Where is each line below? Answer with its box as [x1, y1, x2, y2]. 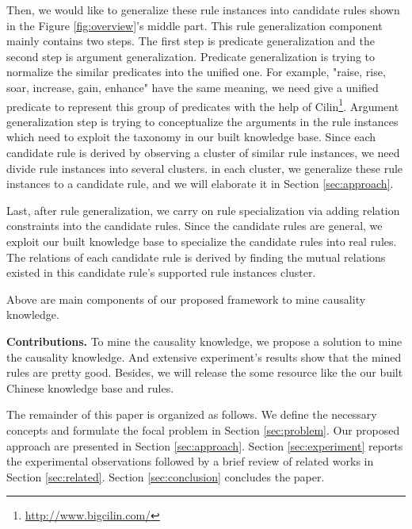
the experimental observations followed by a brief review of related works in [6, 453, 374, 470]
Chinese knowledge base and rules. [6, 379, 174, 396]
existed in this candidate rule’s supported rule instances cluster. [6, 264, 316, 281]
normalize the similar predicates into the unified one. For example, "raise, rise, [6, 63, 386, 80]
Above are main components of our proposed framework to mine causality [6, 290, 366, 307]
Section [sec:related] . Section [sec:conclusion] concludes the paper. [6, 468, 325, 485]
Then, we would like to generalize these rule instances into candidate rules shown [6, 2, 400, 17]
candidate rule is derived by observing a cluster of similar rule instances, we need [6, 144, 400, 160]
